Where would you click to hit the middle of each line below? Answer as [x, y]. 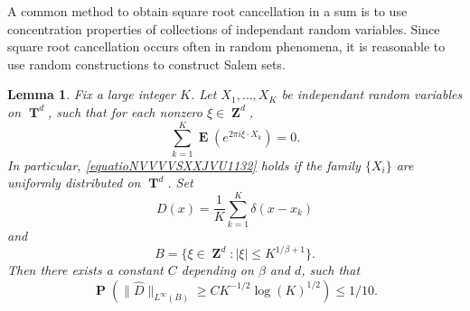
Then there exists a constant [85, 270]
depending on [217, 270]
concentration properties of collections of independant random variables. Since [224, 28]
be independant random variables [372, 94]
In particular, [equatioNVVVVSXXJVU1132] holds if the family [184, 165]
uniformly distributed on [74, 183]
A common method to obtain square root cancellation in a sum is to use [207, 11]
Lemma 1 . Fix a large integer [91, 94]
